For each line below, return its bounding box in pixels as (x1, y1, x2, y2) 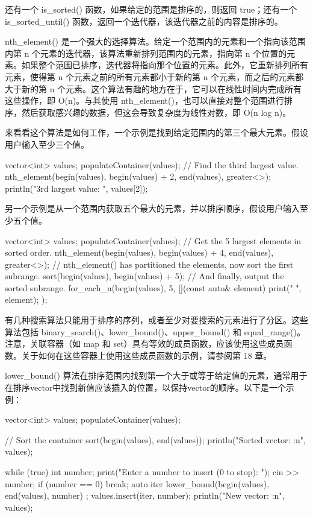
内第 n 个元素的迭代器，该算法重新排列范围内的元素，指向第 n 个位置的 (5, 46, 287, 59)
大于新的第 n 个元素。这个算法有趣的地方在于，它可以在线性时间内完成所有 (5, 82, 302, 95)
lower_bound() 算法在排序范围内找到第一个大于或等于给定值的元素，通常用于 (5, 369, 308, 382)
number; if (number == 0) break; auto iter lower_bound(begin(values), (5, 477, 270, 490)
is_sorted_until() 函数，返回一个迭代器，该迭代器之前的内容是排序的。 (5, 14, 283, 27)
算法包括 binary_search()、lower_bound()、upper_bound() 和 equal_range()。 (5, 325, 305, 338)
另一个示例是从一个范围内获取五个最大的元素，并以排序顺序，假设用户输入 (5, 202, 300, 215)
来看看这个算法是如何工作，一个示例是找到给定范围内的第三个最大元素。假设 (5, 126, 308, 139)
